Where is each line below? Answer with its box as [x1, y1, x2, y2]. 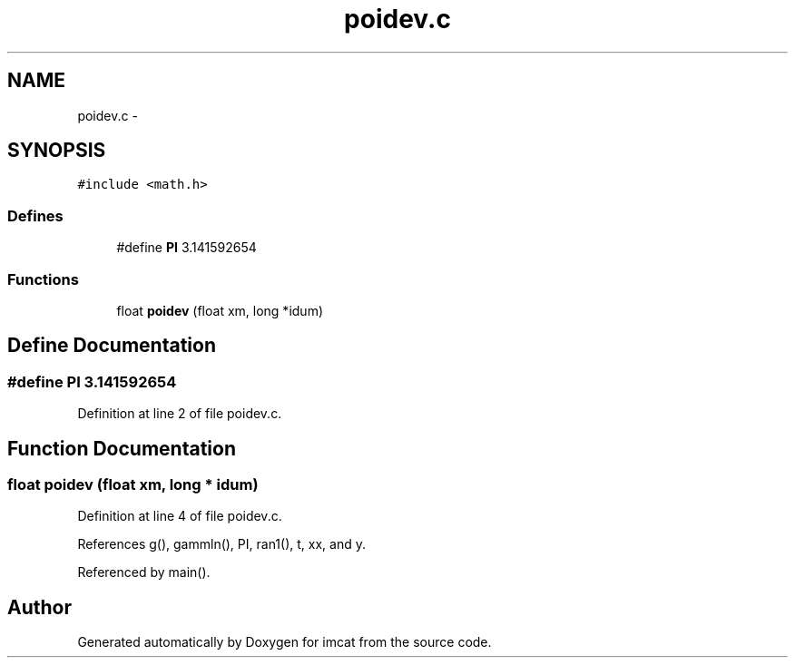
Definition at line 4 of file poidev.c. [77, 508, 282, 524]
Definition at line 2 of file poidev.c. [77, 406, 282, 422]
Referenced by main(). [77, 564, 211, 581]
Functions [7, 269, 79, 288]
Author [7, 595, 72, 619]
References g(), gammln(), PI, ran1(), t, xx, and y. [77, 536, 366, 553]
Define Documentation [7, 334, 216, 357]
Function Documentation [7, 436, 236, 460]
